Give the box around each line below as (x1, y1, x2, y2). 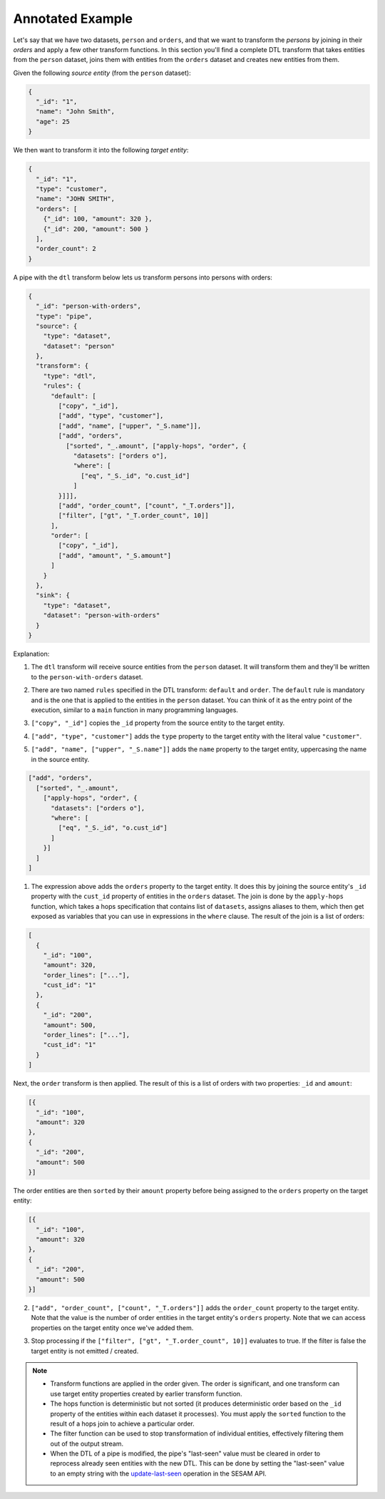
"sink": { (36, 592, 71, 599)
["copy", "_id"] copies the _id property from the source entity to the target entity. (31, 718, 285, 727)
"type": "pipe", (36, 312, 93, 320)
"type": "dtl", (43, 371, 96, 380)
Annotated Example (13, 11, 133, 26)
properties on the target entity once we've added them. (31, 1323, 194, 1332)
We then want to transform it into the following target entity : (13, 146, 189, 155)
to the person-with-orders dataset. (31, 672, 143, 681)
